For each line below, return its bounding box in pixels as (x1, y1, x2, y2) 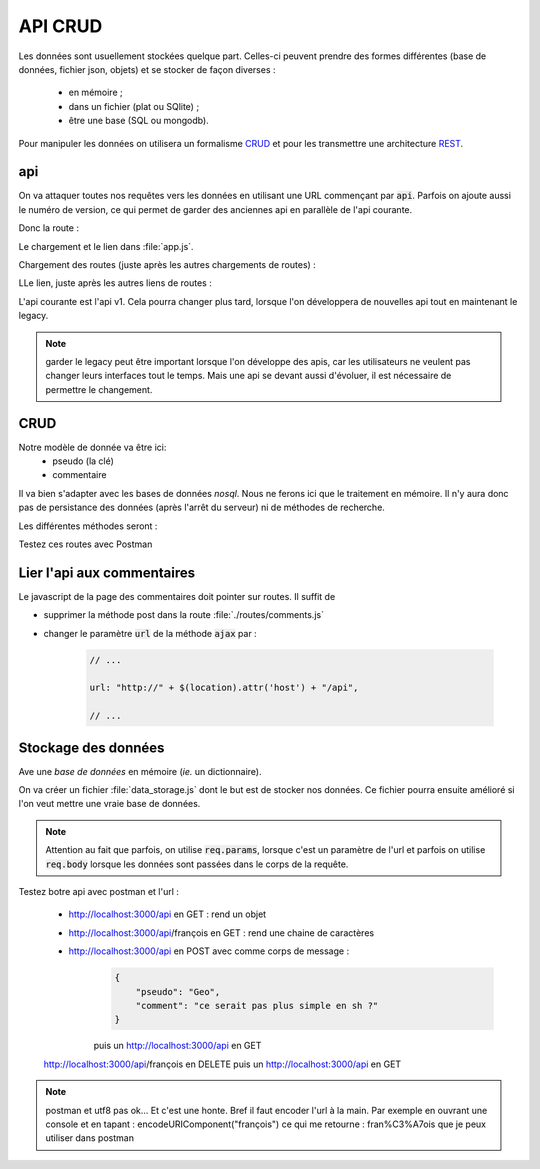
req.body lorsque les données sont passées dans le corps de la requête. (45, 858, 349, 870)
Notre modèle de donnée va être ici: (18, 441, 167, 453)
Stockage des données (18, 739, 165, 756)
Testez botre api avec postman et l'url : (18, 886, 180, 898)
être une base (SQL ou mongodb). (68, 115, 209, 127)
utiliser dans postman (45, 1132, 135, 1144)
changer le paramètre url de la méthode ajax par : (43, 627, 257, 639)
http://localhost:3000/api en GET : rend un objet (68, 908, 267, 920)
